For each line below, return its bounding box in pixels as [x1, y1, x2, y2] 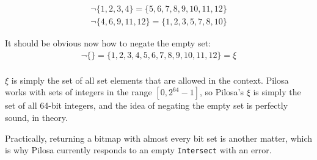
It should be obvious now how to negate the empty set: [5, 37, 211, 49]
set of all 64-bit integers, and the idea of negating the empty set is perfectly [5, 99, 288, 112]
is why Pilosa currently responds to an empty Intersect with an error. [5, 144, 272, 156]
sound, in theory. [5, 111, 68, 123]
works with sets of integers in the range [5, 85, 152, 98]
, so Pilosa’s [200, 85, 244, 98]
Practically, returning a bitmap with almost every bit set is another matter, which [5, 131, 313, 144]
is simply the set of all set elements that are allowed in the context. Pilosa [11, 73, 289, 86]
